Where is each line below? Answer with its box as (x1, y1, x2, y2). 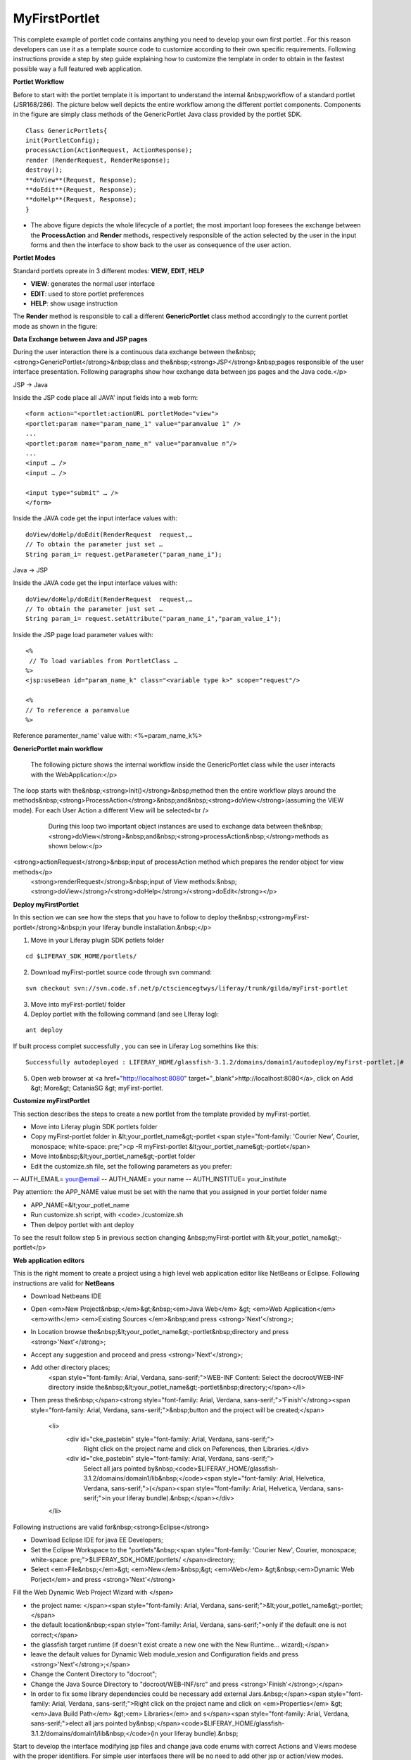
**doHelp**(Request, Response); (25, 196, 137, 203)
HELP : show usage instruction (30, 299, 118, 308)
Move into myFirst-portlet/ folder (30, 1000, 126, 1008)
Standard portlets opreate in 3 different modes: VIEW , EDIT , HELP (13, 266, 205, 275)
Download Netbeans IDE (30, 1292, 102, 1300)
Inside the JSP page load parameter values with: (13, 630, 154, 639)
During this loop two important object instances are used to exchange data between (48, 822, 292, 831)
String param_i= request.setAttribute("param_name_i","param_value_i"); (25, 615, 282, 623)
